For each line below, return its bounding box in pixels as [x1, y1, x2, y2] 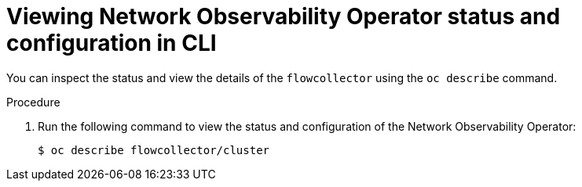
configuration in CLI [6, 30, 217, 56]
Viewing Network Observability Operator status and [6, 3, 561, 30]
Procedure [6, 95, 60, 109]
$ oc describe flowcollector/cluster [38, 143, 270, 156]
